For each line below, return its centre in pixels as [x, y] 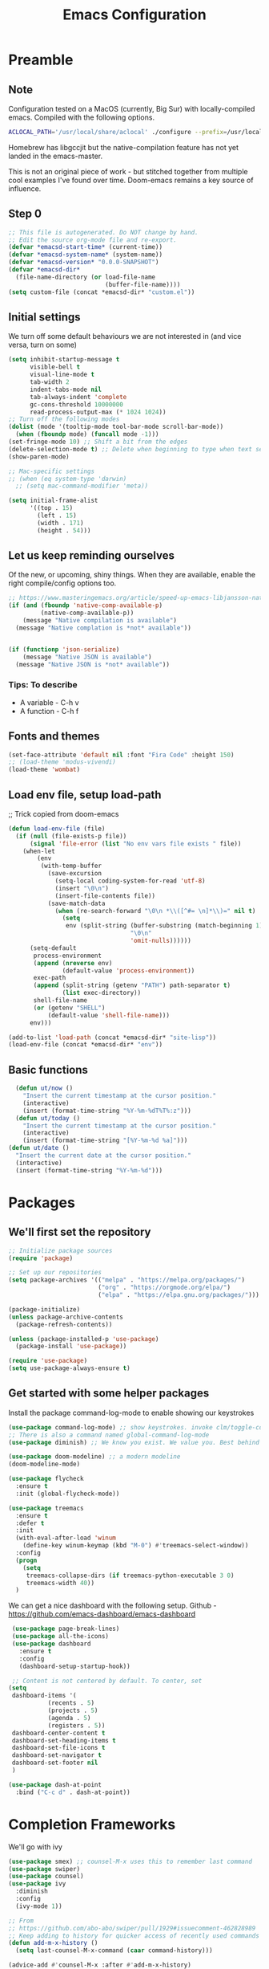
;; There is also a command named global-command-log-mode [109, 1435]
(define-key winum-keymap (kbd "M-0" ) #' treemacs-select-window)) [136, 1546]
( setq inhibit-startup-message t [64, 360]
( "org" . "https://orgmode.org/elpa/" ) [164, 1288]
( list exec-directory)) [102, 993]
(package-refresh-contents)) [64, 1324]
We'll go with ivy [35, 1847]
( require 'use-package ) [48, 1361]
